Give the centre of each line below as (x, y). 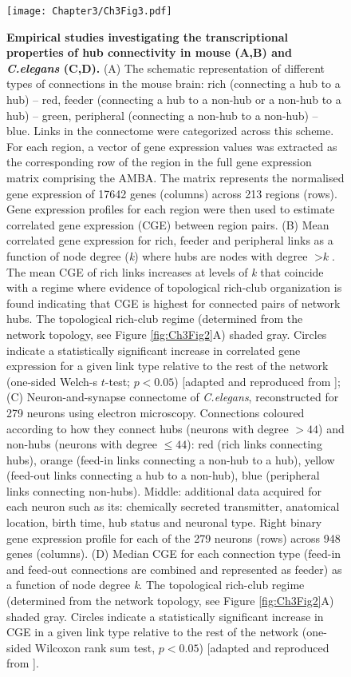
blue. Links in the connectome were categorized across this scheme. (170, 131)
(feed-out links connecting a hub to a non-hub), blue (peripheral (163, 475)
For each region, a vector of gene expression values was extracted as (172, 146)
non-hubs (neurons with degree (82, 444)
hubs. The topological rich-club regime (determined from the (155, 319)
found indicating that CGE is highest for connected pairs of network (174, 303)
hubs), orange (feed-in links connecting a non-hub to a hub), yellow (171, 459)
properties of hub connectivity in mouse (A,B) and (149, 52)
